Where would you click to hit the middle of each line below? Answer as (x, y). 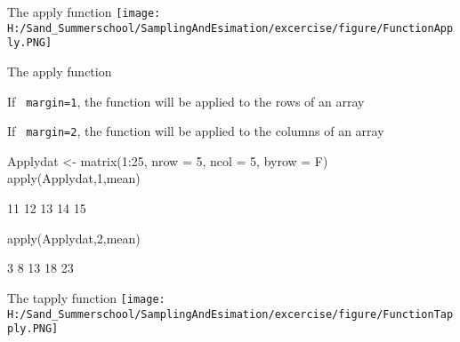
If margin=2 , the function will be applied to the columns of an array (196, 131)
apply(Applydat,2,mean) (74, 238)
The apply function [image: (84, 12)
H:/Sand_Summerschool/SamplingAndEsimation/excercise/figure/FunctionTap (230, 314)
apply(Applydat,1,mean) (74, 178)
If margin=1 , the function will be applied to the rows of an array (186, 101)
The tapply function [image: (86, 297)
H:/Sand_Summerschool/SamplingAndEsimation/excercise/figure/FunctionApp (230, 28)
